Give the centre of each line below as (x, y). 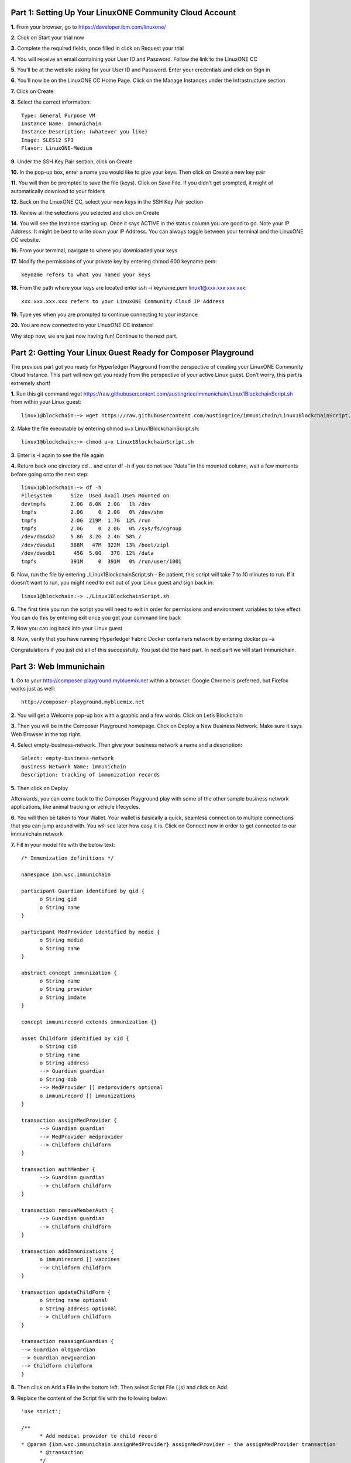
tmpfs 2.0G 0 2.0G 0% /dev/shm (92, 512)
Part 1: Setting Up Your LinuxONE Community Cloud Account (123, 13)
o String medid (61, 940)
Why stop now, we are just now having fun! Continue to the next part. (94, 336)
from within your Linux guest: (46, 402)
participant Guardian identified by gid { (83, 891)
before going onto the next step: (50, 474)
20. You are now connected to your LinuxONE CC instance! (82, 325)
